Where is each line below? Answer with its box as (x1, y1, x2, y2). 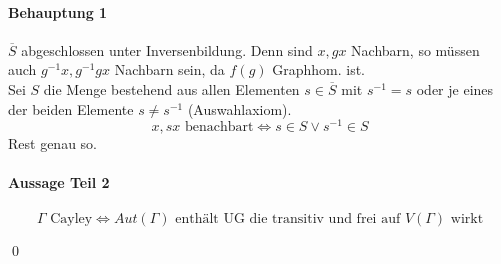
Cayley (50, 211, 93, 226)
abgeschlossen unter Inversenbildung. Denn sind (21, 39, 313, 60)
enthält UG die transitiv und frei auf (175, 211, 401, 226)
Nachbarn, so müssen (351, 39, 480, 60)
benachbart (184, 120, 254, 135)
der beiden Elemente (8, 98, 134, 119)
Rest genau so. (8, 133, 97, 154)
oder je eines (416, 78, 494, 99)
